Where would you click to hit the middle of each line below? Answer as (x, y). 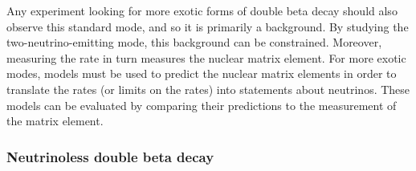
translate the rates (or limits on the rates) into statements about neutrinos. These (208, 89)
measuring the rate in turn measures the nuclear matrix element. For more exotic (206, 57)
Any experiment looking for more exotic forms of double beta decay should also (202, 10)
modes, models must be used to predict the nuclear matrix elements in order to (202, 73)
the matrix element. (55, 121)
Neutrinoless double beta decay (110, 156)
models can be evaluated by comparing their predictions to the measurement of (202, 105)
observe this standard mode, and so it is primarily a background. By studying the (208, 26)
